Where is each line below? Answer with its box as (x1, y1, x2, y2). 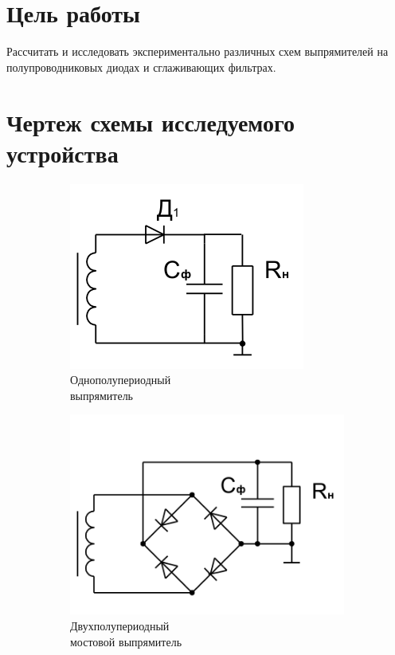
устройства (6, 136, 119, 169)
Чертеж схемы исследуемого (6, 105, 295, 138)
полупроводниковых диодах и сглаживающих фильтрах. (6, 58, 276, 75)
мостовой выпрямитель (70, 633, 182, 649)
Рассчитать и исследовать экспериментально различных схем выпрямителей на (6, 43, 389, 60)
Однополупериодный (70, 371, 171, 388)
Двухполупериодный (70, 618, 170, 633)
